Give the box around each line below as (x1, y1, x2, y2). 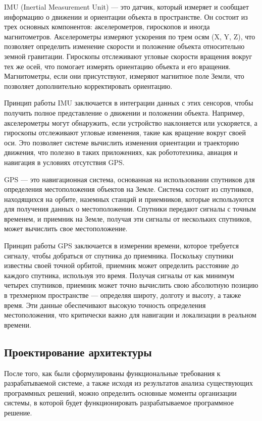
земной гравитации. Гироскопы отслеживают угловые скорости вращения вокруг (4, 50, 252, 61)
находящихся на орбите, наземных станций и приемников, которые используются (4, 193, 254, 204)
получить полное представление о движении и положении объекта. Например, (4, 107, 245, 118)
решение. (4, 407, 32, 417)
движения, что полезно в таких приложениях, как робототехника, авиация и (4, 147, 238, 157)
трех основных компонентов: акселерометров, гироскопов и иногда (4, 21, 210, 32)
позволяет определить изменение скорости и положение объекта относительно (4, 41, 245, 51)
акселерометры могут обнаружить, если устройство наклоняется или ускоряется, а (4, 117, 257, 128)
